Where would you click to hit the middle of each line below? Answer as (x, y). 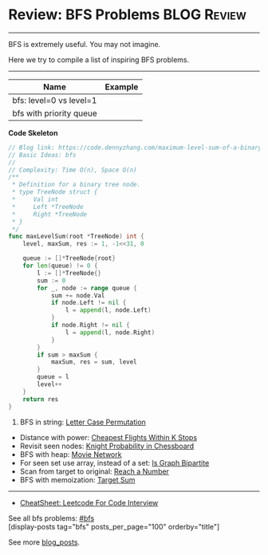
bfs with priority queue (55, 113)
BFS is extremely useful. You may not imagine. (85, 44)
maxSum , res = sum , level (94, 362)
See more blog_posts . (44, 542)
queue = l (53, 377)
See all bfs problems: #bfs (51, 518)
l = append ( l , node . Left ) (108, 310)
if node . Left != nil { (89, 303)
